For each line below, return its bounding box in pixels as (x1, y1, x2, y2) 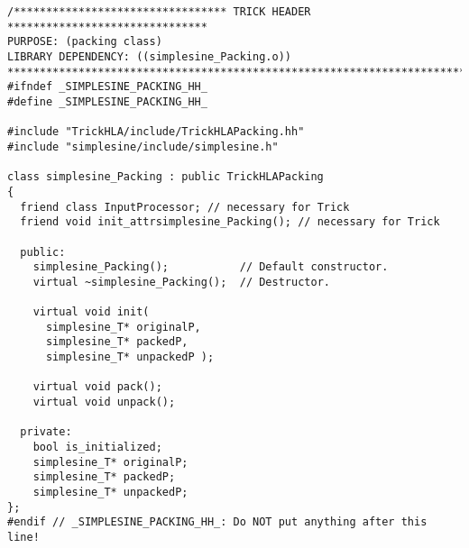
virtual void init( (32, 306, 150, 319)
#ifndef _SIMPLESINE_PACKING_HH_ (7, 80, 207, 94)
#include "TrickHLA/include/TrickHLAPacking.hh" (7, 125, 305, 139)
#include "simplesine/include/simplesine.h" (7, 140, 279, 153)
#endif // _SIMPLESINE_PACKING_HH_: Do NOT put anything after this (7, 516, 428, 529)
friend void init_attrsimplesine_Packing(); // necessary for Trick (20, 215, 440, 229)
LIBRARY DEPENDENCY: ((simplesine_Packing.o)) (7, 50, 291, 63)
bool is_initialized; (32, 441, 162, 454)
